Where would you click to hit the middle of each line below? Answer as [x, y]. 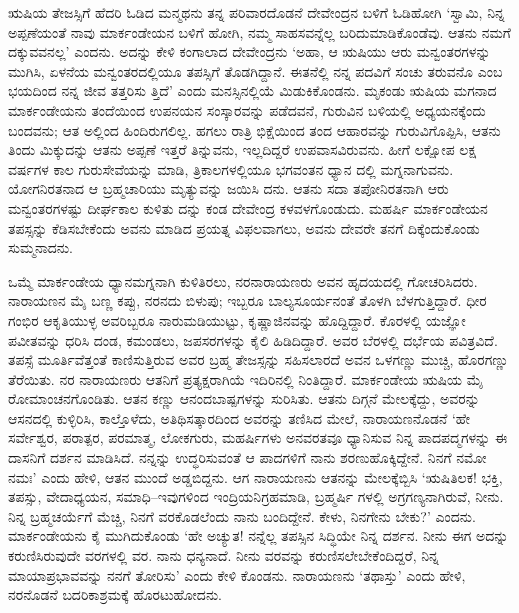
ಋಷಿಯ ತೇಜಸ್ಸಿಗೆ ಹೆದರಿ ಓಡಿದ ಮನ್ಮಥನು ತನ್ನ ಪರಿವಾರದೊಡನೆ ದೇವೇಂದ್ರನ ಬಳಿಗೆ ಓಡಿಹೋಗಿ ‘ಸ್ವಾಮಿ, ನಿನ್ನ [256, 12]
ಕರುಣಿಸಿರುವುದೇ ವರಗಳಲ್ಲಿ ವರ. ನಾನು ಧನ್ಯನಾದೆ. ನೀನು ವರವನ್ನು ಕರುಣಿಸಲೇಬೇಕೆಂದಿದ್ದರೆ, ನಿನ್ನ [223, 555]
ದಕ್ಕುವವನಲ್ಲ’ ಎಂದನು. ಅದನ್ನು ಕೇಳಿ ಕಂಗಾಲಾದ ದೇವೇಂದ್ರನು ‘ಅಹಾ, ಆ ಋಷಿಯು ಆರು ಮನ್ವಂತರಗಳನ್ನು [249, 51]
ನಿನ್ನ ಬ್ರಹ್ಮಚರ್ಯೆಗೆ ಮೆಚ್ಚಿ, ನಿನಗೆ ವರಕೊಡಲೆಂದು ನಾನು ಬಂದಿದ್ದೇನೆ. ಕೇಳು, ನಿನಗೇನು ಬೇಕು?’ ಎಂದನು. [242, 515]
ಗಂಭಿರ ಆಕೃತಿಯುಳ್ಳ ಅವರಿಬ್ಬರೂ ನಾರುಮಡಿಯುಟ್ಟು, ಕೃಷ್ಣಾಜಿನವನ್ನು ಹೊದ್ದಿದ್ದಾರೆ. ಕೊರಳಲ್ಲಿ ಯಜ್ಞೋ [237, 319]
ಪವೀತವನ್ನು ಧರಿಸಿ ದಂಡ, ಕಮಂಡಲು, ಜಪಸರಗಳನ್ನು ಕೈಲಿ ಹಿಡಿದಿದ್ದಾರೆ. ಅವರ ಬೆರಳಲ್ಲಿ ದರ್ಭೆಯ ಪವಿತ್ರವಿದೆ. [253, 339]
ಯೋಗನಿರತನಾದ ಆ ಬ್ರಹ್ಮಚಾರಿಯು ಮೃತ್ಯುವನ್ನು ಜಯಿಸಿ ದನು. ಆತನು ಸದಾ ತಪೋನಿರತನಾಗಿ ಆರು [228, 188]
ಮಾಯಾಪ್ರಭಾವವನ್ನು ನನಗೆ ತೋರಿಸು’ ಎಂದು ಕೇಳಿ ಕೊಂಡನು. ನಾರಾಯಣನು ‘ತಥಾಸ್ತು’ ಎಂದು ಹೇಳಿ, [237, 574]
